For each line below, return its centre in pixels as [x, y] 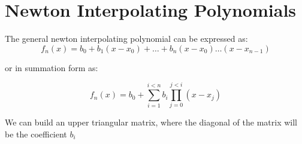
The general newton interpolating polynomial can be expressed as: [126, 39]
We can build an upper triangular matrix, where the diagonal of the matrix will [151, 122]
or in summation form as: [52, 67]
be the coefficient [36, 134]
